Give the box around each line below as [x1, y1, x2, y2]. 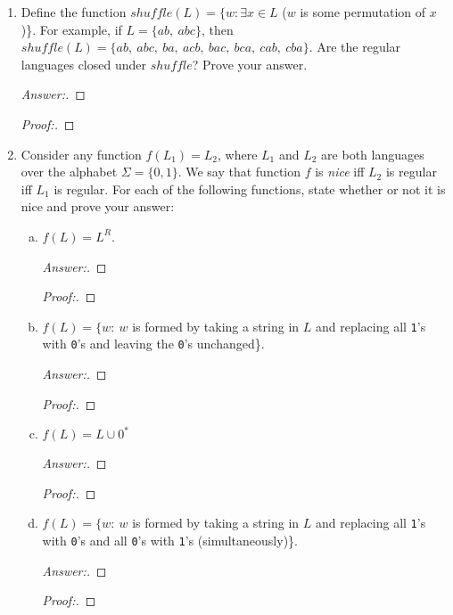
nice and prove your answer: [21, 197, 175, 216]
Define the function [21, 3, 127, 20]
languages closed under [21, 54, 146, 73]
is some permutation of [300, 3, 426, 20]
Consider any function [21, 144, 142, 163]
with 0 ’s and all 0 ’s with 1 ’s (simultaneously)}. [42, 531, 298, 550]
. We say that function [177, 162, 301, 181]
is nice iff [315, 162, 365, 181]
